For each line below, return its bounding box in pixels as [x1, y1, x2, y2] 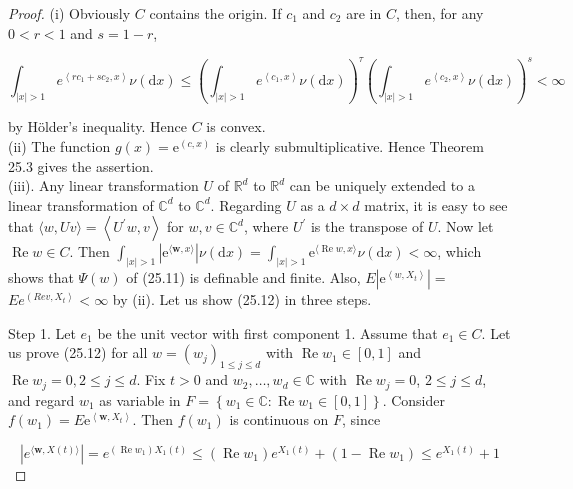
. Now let [437, 216, 494, 237]
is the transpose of [310, 216, 424, 237]
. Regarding [210, 194, 282, 215]
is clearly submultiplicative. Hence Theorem [215, 136, 484, 157]
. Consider [382, 389, 445, 410]
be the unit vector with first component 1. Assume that [97, 322, 438, 343]
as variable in [99, 389, 181, 410]
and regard [8, 389, 75, 410]
